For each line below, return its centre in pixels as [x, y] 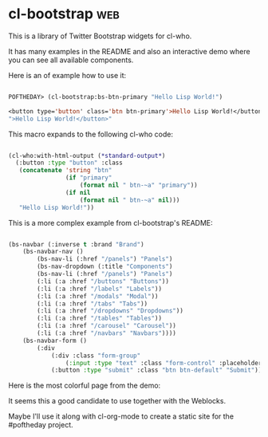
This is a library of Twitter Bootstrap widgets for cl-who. [100, 36]
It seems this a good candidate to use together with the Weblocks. [117, 401]
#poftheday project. [41, 425]
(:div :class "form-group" [96, 356]
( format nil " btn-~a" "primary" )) [138, 185]
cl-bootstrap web [64, 14]
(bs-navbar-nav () [53, 252]
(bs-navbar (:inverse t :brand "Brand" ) [77, 244]
